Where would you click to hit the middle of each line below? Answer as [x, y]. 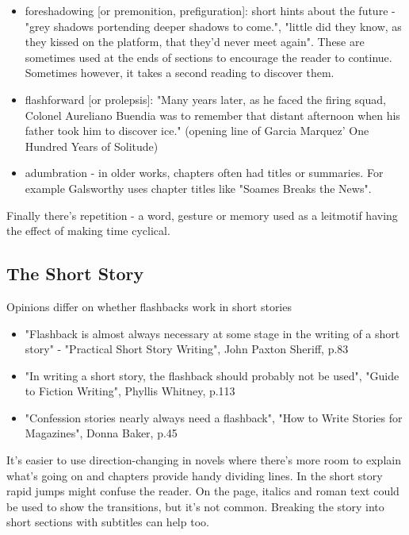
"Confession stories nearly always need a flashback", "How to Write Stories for [214, 417]
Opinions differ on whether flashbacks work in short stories [149, 306]
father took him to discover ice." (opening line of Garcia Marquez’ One [197, 131]
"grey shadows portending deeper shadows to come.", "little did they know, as [213, 26]
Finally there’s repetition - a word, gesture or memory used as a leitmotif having [202, 215]
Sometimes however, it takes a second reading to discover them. [180, 73]
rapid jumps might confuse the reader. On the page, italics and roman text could [203, 491]
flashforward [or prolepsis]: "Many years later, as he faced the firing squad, [205, 99]
